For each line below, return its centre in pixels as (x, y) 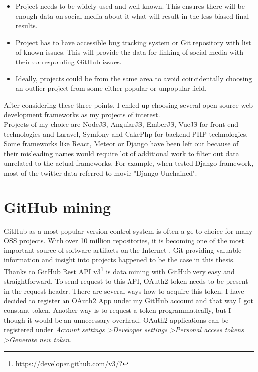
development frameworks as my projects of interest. (82, 114)
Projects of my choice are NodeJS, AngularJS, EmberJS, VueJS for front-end (121, 124)
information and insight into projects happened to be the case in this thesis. (120, 260)
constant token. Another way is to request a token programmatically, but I (118, 310)
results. (27, 26)
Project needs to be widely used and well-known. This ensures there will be (130, 6)
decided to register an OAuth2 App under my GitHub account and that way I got (129, 300)
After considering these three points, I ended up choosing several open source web (129, 104)
